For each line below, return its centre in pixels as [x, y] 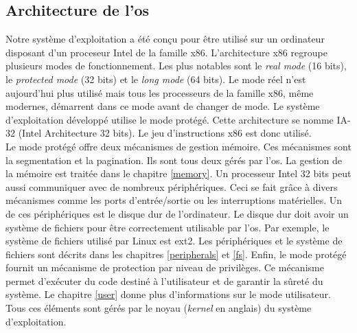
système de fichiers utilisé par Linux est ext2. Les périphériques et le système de [174, 241]
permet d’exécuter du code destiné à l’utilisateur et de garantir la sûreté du [164, 280]
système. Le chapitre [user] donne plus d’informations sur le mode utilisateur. [168, 294]
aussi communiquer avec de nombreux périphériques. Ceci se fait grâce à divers [172, 186]
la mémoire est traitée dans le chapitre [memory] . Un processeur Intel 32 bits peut [178, 173]
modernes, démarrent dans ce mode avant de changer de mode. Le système [163, 106]
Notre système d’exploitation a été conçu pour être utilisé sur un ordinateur [165, 39]
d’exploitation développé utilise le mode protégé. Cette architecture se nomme [170, 119]
